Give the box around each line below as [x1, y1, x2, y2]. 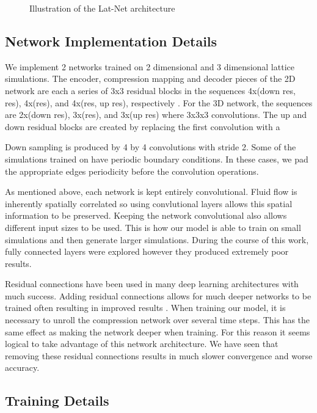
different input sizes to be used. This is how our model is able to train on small [5, 221, 301, 233]
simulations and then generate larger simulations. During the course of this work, [5, 233, 309, 246]
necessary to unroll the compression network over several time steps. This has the [5, 313, 310, 326]
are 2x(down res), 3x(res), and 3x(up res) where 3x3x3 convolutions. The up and [5, 108, 307, 121]
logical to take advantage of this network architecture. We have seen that [5, 337, 279, 350]
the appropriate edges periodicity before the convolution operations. [5, 164, 259, 177]
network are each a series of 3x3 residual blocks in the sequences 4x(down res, [5, 84, 296, 97]
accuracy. [5, 361, 40, 374]
